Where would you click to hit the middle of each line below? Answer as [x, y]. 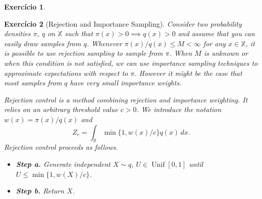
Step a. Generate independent [63, 164]
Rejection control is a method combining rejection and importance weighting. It [126, 99]
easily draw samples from [43, 43]
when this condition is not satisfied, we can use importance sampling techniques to [131, 63]
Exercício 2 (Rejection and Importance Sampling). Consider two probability [123, 23]
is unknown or [226, 53]
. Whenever [104, 43]
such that [79, 33]
